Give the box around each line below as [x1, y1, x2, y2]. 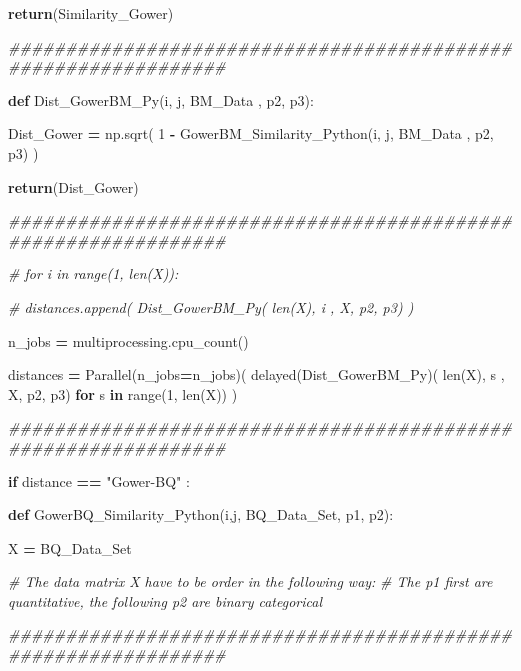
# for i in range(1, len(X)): [8, 263, 179, 284]
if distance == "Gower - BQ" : [8, 470, 190, 491]
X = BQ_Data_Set [8, 537, 132, 558]
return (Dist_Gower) [8, 176, 139, 197]
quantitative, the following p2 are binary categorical [8, 590, 323, 611]
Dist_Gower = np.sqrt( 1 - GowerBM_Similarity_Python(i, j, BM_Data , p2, [8, 123, 494, 144]
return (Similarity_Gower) [8, 3, 174, 23]
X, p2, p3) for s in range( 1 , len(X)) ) [8, 383, 238, 404]
